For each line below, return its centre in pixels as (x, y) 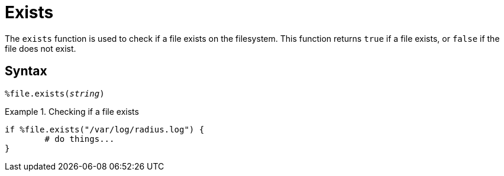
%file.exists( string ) (55, 93)
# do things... (80, 139)
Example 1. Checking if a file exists (72, 111)
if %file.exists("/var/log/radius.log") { (105, 129)
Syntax (26, 71)
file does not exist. (41, 48)
